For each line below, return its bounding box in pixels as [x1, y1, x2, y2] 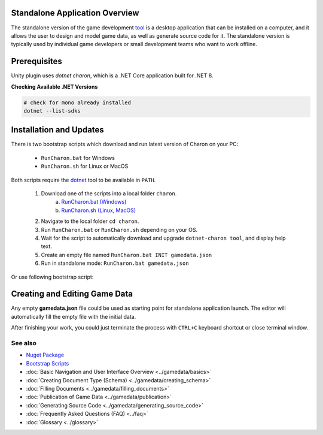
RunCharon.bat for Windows [41, 154, 115, 161]
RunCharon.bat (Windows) [61, 198, 127, 206]
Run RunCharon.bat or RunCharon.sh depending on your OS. [41, 226, 198, 233]
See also [11, 339, 37, 347]
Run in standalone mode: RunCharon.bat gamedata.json [41, 259, 189, 267]
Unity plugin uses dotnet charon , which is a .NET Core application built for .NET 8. [11, 72, 214, 79]
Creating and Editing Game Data [11, 289, 133, 299]
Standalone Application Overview [11, 8, 140, 18]
